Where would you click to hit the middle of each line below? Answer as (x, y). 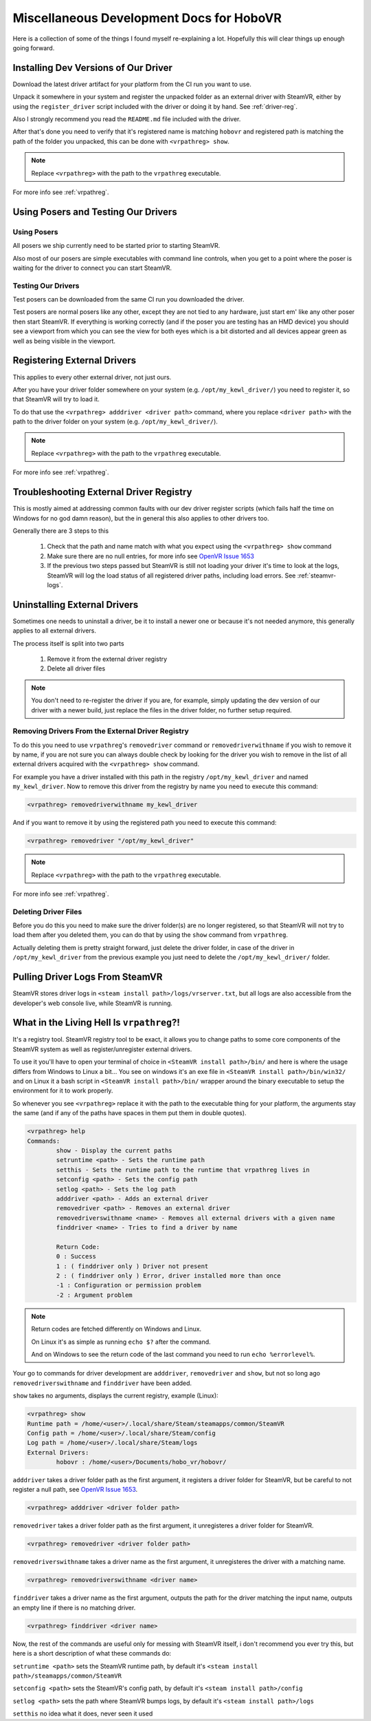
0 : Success (76, 1257)
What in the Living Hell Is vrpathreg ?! (96, 1023)
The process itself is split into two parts (68, 643)
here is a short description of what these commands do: (92, 1654)
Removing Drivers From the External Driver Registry (101, 731)
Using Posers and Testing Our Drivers (95, 212)
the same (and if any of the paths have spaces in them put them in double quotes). (130, 1113)
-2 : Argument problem (94, 1295)
